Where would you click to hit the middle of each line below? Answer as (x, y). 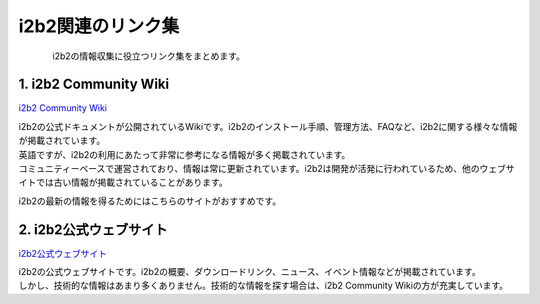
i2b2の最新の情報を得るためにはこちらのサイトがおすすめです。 (150, 201)
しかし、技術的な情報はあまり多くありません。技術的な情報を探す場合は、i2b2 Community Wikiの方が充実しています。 (263, 286)
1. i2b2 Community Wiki (94, 84)
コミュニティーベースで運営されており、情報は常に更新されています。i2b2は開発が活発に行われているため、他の (249, 169)
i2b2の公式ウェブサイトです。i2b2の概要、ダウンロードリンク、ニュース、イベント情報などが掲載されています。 (249, 272)
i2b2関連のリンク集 (99, 26)
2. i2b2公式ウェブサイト (93, 229)
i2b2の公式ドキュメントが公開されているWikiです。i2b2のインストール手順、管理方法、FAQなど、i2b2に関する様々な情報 (268, 126)
